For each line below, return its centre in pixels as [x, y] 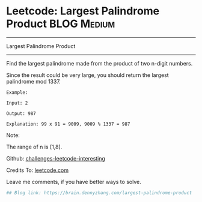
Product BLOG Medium [61, 24]
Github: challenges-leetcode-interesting [56, 158]
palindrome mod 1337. [34, 81]
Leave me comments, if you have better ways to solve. [74, 182]
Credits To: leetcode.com [38, 170]
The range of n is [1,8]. [34, 147]
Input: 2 [17, 103]
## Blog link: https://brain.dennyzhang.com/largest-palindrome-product [99, 193]
